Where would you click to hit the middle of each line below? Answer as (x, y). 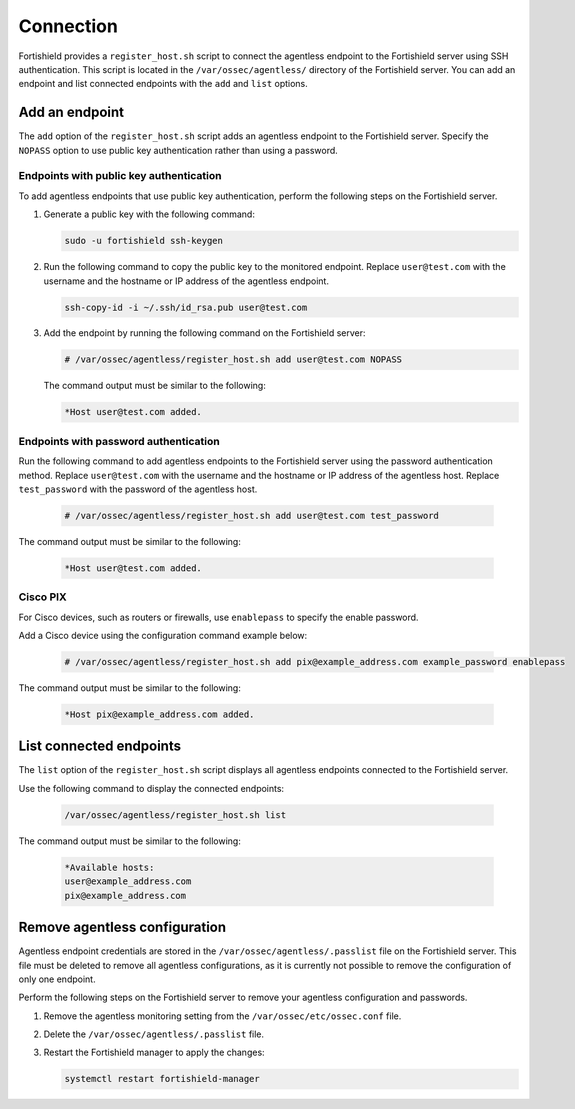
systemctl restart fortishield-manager (162, 1079)
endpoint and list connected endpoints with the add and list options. (163, 84)
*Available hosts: (109, 867)
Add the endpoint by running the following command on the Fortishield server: (204, 333)
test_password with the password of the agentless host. (138, 489)
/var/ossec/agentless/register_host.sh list (175, 814)
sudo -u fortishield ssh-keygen (144, 241)
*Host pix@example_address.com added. (159, 714)
